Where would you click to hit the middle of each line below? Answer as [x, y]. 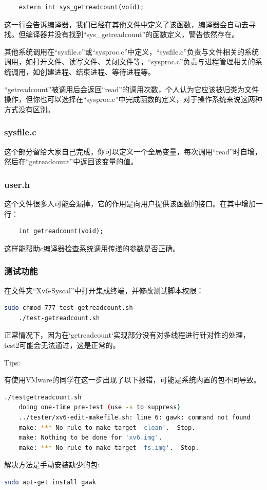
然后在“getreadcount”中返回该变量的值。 [71, 161]
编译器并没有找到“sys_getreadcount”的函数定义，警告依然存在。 [132, 34]
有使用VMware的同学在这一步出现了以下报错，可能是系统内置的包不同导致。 [132, 380]
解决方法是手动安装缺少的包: [52, 465]
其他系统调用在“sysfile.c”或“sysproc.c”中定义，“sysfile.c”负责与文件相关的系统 [131, 51]
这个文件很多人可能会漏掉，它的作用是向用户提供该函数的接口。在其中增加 [130, 203]
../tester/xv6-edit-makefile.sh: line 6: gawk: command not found [135, 417]
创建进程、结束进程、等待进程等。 [97, 71]
